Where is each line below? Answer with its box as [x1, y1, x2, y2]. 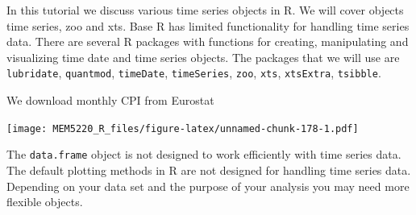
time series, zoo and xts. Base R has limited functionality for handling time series [6, 17, 410, 34]
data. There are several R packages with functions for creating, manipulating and [6, 33, 409, 50]
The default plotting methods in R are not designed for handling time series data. [6, 161, 411, 178]
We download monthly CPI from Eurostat [6, 92, 214, 109]
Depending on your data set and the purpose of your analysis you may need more [6, 177, 410, 194]
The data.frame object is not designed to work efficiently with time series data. [6, 146, 401, 163]
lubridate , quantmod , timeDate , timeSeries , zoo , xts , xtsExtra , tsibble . [6, 64, 381, 81]
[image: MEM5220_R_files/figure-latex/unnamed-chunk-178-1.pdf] [6, 122, 359, 134]
